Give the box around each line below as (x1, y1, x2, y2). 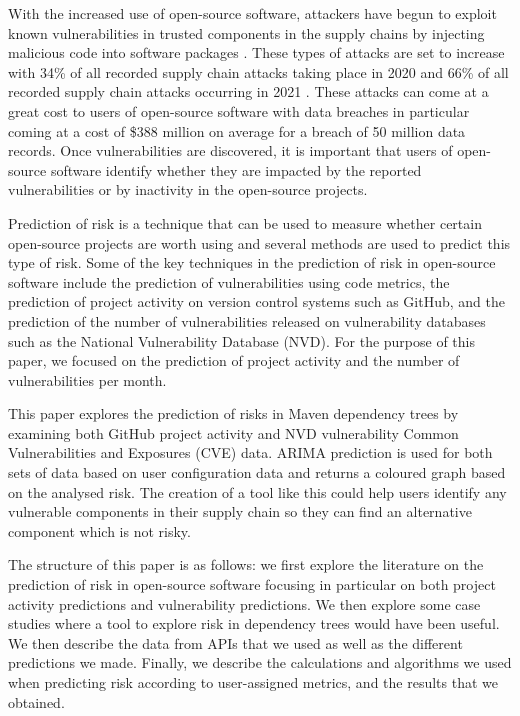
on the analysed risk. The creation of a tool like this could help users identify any (8, 481, 507, 502)
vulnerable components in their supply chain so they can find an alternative (8, 501, 472, 522)
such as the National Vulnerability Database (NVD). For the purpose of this (8, 330, 476, 351)
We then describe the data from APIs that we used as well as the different (8, 632, 463, 653)
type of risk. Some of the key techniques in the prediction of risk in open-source (8, 252, 496, 273)
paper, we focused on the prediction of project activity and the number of (8, 350, 460, 371)
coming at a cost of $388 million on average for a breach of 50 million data (8, 120, 466, 141)
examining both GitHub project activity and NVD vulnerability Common (8, 422, 459, 443)
